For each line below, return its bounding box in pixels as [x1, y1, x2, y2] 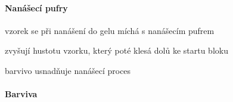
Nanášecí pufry [5, 1, 68, 14]
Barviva [5, 88, 38, 100]
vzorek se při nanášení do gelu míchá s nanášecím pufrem [5, 24, 215, 36]
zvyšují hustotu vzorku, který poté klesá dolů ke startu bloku [5, 44, 228, 57]
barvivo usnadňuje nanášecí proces [5, 64, 131, 76]
